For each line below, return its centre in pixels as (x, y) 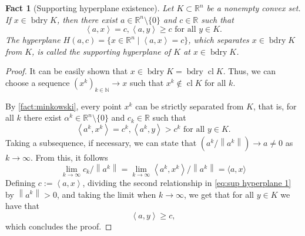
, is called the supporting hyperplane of (101, 51)
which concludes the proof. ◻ (59, 226)
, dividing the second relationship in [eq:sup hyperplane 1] (187, 182)
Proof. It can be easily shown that (67, 71)
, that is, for (275, 106)
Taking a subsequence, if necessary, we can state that (101, 142)
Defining (21, 182)
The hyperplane (33, 40)
